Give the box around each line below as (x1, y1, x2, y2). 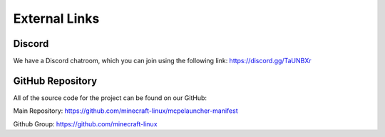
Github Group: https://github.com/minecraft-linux (13, 119, 158, 128)
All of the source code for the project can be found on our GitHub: (13, 93, 207, 102)
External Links (13, 11, 100, 26)
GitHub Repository (13, 75, 98, 87)
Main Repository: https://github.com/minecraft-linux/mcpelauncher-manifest (13, 106, 238, 115)
